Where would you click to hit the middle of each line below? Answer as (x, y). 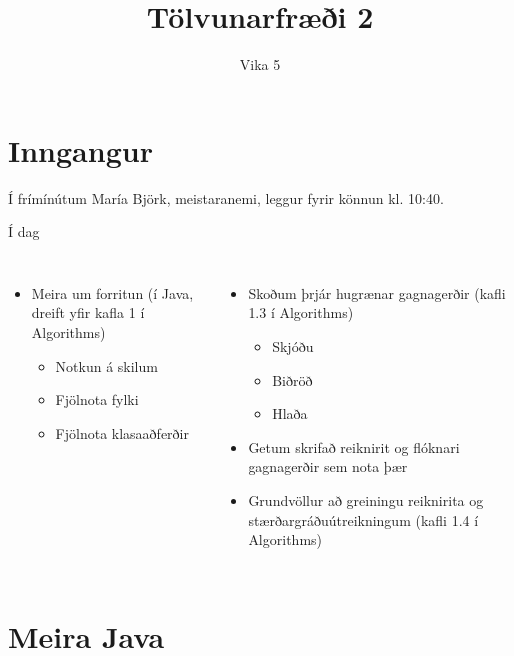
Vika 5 (260, 64)
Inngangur (80, 149)
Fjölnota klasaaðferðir (122, 432)
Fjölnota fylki (97, 399)
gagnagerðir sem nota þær (328, 466)
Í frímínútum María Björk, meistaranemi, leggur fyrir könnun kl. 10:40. (226, 197)
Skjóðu (293, 346)
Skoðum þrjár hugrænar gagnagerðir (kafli (377, 292)
